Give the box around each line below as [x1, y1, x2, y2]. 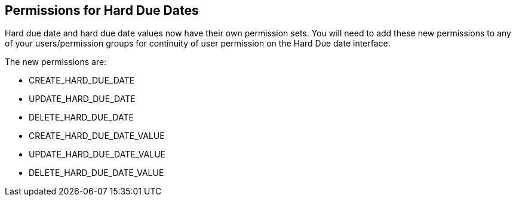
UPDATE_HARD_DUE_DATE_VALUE [29, 149, 165, 160]
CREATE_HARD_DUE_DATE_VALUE [29, 131, 165, 141]
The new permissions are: [5, 57, 107, 67]
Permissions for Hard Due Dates [5, 3, 199, 18]
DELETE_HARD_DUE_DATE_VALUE [29, 168, 164, 178]
